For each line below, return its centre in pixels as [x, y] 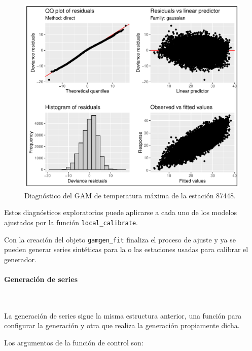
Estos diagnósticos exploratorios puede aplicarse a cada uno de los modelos [121, 212]
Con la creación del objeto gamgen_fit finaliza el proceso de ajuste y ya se [120, 239]
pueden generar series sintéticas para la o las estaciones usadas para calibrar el [126, 249]
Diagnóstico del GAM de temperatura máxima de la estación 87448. [130, 195]
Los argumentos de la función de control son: [74, 342]
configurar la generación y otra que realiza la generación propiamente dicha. [122, 325]
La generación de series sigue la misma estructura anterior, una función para [123, 315]
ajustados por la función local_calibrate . [71, 222]
